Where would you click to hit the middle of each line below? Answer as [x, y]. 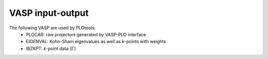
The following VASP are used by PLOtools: [53, 28]
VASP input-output [49, 13]
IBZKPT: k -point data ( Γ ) [51, 48]
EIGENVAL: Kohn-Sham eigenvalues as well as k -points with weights [96, 42]
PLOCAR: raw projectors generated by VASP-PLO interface [86, 34]
